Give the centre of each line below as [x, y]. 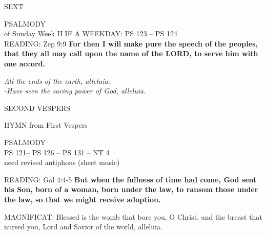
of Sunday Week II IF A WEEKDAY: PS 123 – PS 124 [91, 33]
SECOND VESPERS [37, 108]
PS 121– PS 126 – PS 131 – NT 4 [57, 152]
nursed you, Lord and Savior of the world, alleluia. [83, 227]
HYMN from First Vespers [46, 125]
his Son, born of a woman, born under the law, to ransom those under [131, 189]
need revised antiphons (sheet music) [62, 162]
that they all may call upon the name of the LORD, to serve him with [131, 53]
